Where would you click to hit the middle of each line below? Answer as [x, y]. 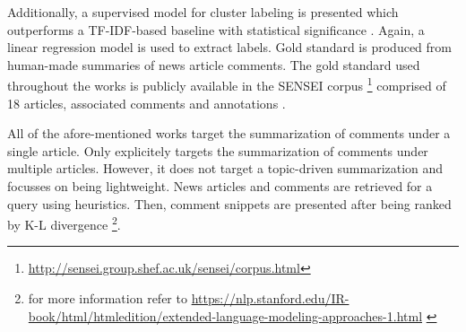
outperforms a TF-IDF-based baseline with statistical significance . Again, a [216, 29]
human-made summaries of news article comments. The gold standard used [214, 64]
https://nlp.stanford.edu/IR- [270, 298]
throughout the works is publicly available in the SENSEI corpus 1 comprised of [227, 84]
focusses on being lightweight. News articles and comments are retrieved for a [220, 186]
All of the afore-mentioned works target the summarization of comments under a [229, 133]
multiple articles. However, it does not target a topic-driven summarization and [225, 168]
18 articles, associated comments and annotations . [147, 103]
